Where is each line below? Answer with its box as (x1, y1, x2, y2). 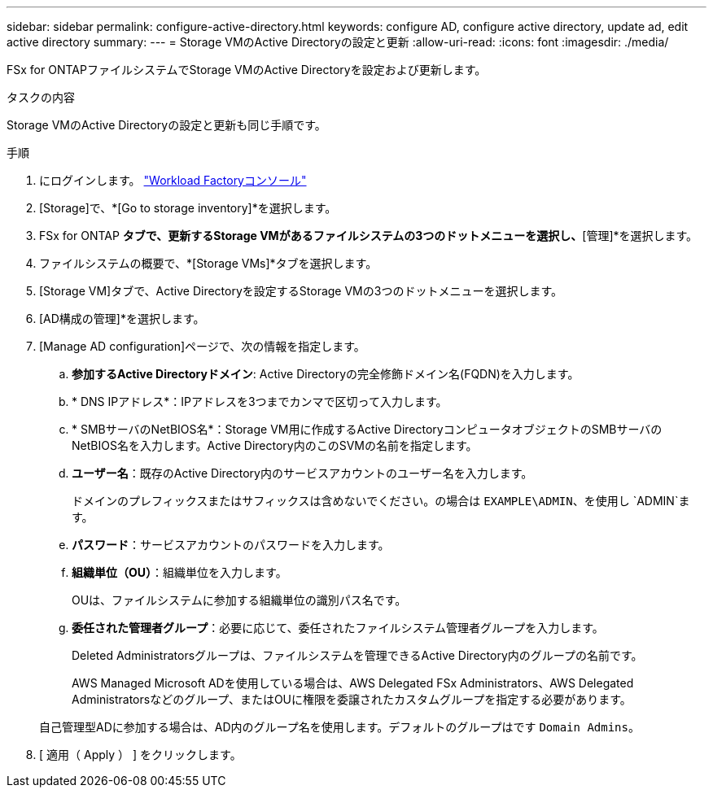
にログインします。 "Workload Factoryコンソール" (39, 173, 307, 187)
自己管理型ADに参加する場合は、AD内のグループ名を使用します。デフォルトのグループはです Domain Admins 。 (39, 720, 640, 734)
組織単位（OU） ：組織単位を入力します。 (72, 565, 287, 579)
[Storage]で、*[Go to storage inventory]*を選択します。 (39, 201, 337, 215)
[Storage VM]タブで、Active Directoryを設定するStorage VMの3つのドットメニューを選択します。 (39, 284, 562, 298)
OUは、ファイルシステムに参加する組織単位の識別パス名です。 (72, 593, 407, 607)
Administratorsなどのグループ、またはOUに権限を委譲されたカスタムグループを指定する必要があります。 (72, 692, 632, 706)
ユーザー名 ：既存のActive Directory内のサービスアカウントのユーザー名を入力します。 (72, 466, 533, 480)
